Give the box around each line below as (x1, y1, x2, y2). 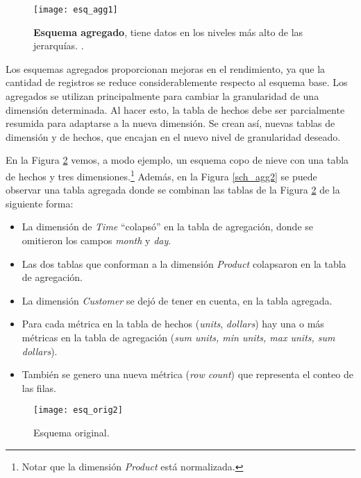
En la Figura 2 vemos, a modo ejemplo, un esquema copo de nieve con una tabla (6, 153, 349, 167)
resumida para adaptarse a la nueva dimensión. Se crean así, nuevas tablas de (6, 116, 335, 130)
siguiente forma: (6, 196, 74, 210)
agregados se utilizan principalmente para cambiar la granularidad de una (6, 89, 319, 103)
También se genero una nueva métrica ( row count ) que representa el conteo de (22, 367, 353, 382)
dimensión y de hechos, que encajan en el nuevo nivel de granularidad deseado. (6, 129, 341, 144)
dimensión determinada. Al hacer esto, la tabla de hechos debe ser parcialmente (6, 102, 345, 117)
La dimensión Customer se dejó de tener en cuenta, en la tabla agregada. (22, 293, 333, 307)
